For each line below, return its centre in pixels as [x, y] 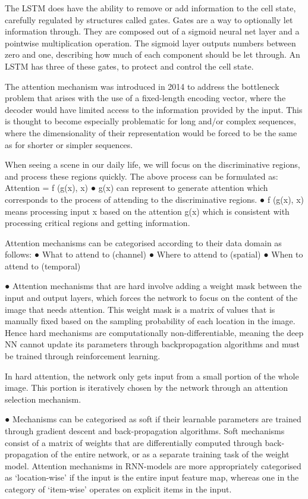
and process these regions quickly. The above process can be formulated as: [142, 176]
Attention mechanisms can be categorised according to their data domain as [143, 242]
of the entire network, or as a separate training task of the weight [170, 454]
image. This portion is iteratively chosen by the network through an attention [147, 387]
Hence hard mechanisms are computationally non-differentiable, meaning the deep [154, 332]
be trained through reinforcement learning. [83, 356]
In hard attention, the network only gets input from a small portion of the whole [152, 376]
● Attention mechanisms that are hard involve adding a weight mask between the [153, 286]
